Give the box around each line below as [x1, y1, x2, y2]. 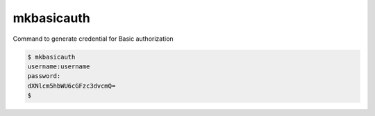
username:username [27, 62, 90, 70]
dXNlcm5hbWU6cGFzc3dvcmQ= [27, 81, 116, 90]
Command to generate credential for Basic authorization [12, 35, 174, 43]
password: [27, 72, 61, 80]
